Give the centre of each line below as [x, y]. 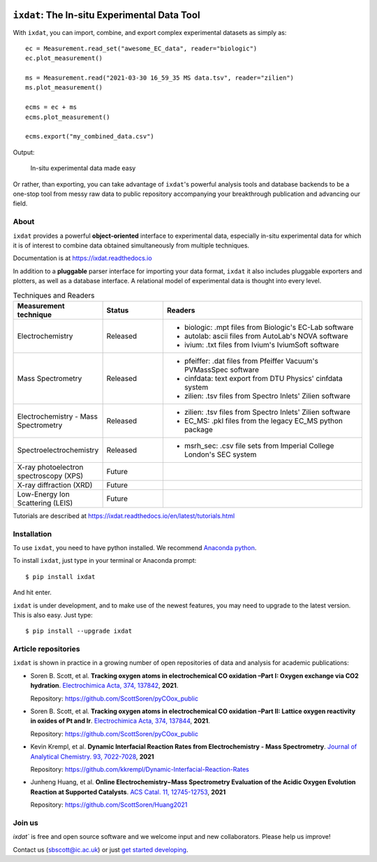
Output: [24, 152]
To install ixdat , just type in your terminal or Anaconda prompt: [105, 561]
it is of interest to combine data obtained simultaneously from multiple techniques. [131, 245]
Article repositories [46, 649]
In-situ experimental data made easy [83, 168]
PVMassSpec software [222, 369]
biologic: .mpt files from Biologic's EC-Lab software [269, 327]
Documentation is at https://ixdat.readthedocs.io [83, 258]
